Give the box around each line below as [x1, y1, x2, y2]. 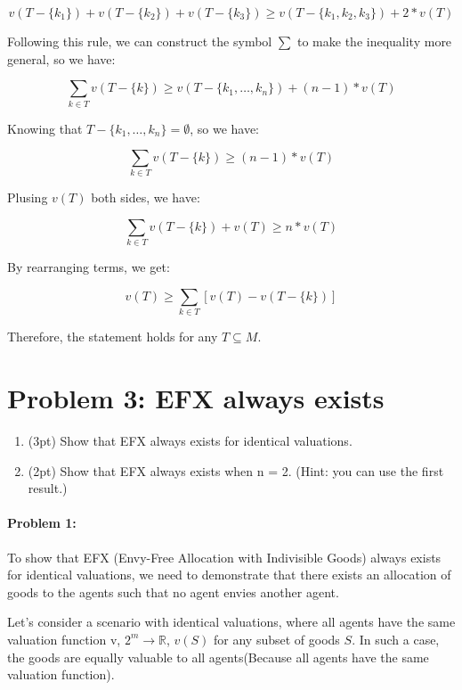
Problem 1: [7, 513, 77, 532]
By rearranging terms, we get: [7, 258, 170, 276]
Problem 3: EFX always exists [7, 380, 385, 416]
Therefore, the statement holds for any [7, 327, 218, 346]
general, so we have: [7, 49, 116, 68]
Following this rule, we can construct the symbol [7, 32, 272, 50]
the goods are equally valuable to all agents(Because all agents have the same [7, 647, 429, 666]
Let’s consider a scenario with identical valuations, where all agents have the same [7, 612, 456, 631]
